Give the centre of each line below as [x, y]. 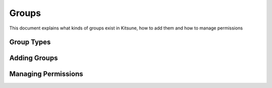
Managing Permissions [46, 74]
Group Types [30, 42]
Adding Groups [33, 58]
